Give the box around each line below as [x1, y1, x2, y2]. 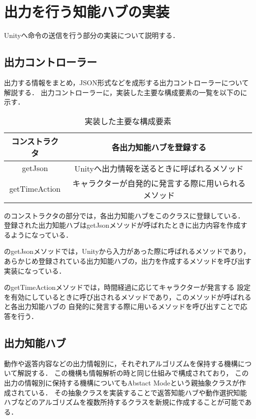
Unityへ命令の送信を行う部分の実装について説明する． [4, 30, 180, 40]
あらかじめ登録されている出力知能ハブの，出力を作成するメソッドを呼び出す [4, 256, 252, 266]
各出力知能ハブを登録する [112, 141, 207, 153]
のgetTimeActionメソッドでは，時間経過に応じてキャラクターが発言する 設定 [4, 282, 251, 292]
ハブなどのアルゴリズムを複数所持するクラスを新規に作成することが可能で [4, 397, 245, 407]
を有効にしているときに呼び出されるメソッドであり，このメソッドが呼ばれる [4, 291, 252, 302]
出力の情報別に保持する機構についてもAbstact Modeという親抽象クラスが [4, 378, 239, 388]
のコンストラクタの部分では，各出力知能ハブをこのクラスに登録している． [4, 210, 245, 220]
